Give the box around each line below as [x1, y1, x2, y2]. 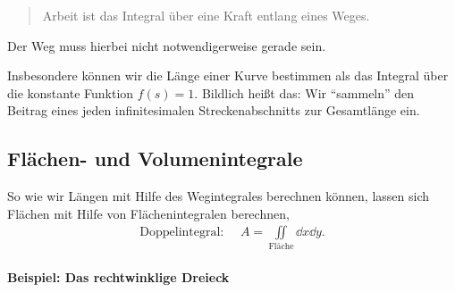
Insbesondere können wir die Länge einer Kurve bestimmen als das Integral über [7, 66, 449, 85]
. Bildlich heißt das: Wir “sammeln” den [194, 83, 415, 102]
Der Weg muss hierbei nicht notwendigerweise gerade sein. [7, 36, 326, 54]
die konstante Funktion [7, 83, 134, 102]
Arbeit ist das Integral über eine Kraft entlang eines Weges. [42, 6, 370, 24]
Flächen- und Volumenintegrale [7, 145, 303, 172]
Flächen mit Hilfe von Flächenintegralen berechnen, [7, 204, 290, 222]
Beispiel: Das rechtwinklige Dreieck [7, 268, 230, 287]
